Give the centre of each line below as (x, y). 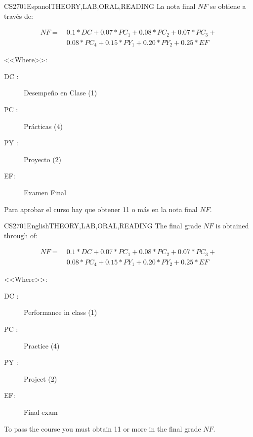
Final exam (41, 412)
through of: (21, 235)
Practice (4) (42, 345)
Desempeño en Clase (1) (61, 93)
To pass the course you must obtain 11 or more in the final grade (103, 428)
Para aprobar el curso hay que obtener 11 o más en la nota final (101, 209)
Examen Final (45, 192)
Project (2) (41, 378)
